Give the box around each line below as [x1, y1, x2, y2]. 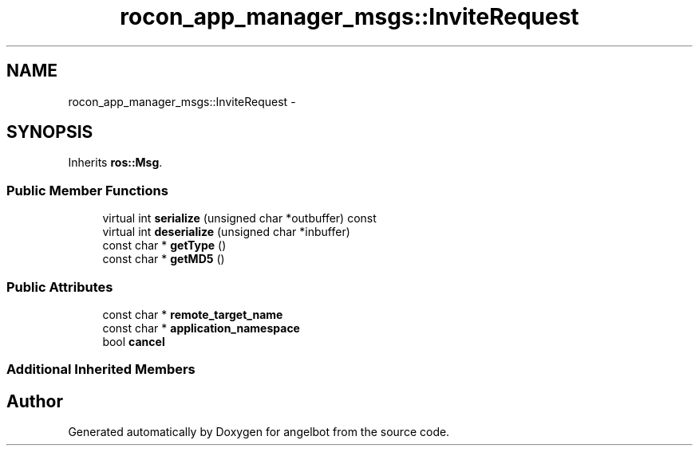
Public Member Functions [6, 182, 168, 198]
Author [6, 391, 63, 411]
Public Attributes [6, 278, 113, 295]
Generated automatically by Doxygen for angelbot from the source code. [68, 425, 450, 439]
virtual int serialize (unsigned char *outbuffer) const [102, 211, 377, 226]
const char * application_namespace [102, 320, 300, 335]
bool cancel [102, 334, 165, 348]
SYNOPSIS [6, 122, 93, 143]
